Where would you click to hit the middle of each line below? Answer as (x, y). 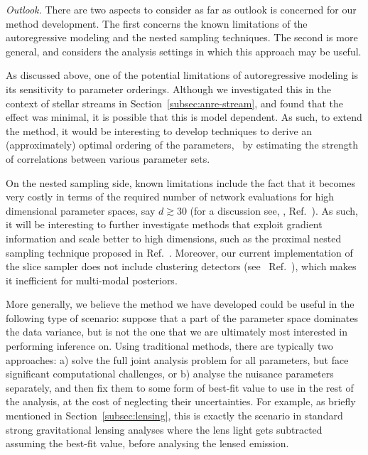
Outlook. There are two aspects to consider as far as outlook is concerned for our (181, 9)
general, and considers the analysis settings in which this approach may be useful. (184, 51)
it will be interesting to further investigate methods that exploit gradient (164, 224)
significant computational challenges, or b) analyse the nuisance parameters (170, 374)
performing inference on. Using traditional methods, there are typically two (169, 346)
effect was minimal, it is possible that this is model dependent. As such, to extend (184, 117)
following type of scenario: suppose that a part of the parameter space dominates (182, 317)
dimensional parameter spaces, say (81, 210)
